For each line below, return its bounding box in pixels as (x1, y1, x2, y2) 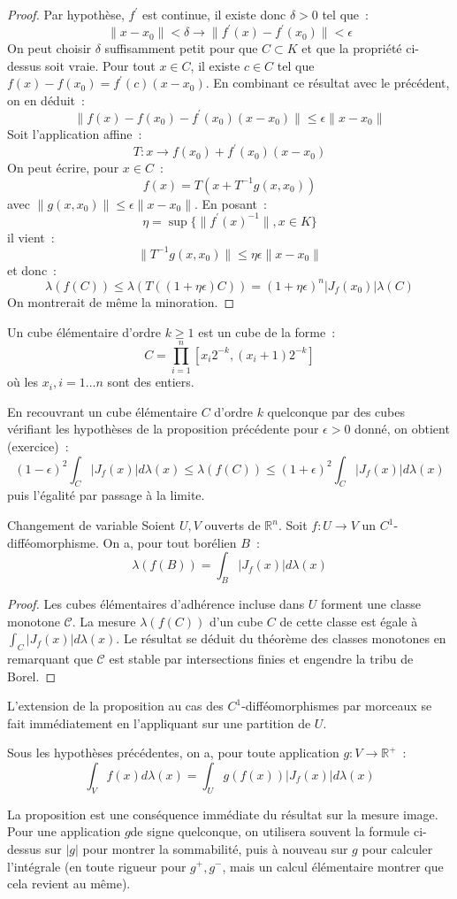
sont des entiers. (107, 373, 194, 391)
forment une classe (321, 595, 422, 612)
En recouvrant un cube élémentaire (7, 402, 197, 420)
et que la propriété (301, 39, 402, 58)
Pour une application (7, 822, 121, 841)
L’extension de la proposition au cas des (7, 696, 224, 715)
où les (7, 373, 39, 391)
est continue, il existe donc (141, 5, 286, 23)
